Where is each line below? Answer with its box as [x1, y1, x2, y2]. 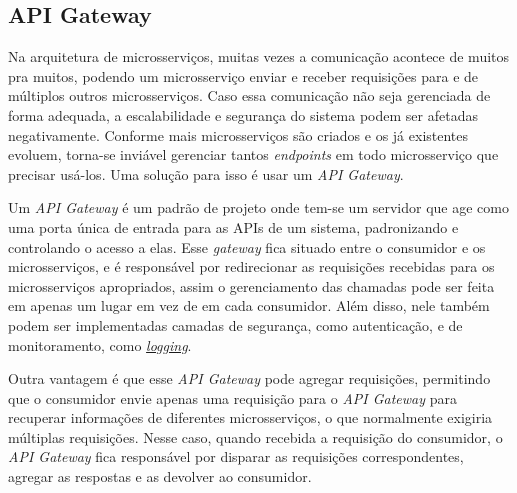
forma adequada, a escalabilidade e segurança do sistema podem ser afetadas [8, 104, 478, 125]
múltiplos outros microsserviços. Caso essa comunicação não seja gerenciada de [8, 85, 491, 106]
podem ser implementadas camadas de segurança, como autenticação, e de [8, 314, 463, 335]
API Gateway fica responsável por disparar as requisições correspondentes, [8, 446, 464, 467]
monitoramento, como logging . [8, 334, 192, 355]
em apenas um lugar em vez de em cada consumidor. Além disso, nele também [8, 295, 490, 316]
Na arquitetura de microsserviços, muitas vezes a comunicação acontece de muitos [8, 46, 510, 67]
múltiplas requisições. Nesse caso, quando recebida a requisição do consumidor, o [8, 426, 503, 447]
